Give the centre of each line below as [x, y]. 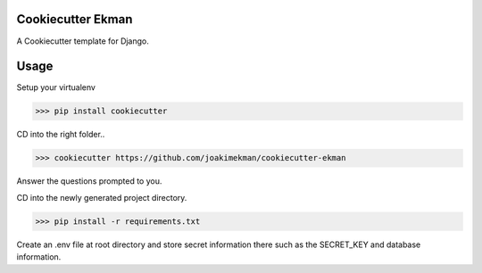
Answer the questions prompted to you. [89, 181]
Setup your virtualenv [56, 87]
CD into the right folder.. [61, 135]
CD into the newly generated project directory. [102, 197]
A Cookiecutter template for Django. [83, 41]
